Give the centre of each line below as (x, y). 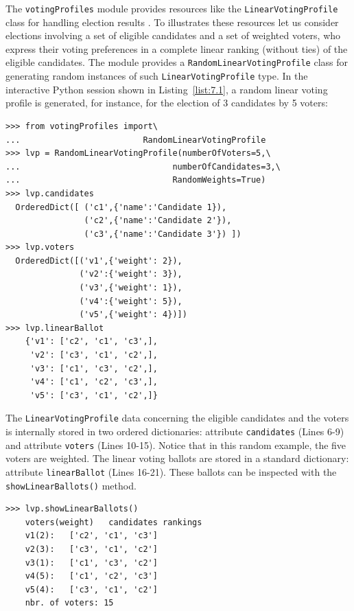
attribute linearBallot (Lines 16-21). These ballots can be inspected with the (171, 471)
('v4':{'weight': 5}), (131, 301)
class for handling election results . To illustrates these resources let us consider (172, 22)
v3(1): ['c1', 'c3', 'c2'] (91, 563)
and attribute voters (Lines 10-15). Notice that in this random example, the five (176, 445)
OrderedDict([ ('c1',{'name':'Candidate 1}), (121, 207)
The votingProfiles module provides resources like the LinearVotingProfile (172, 8)
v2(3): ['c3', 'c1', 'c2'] (91, 550)
